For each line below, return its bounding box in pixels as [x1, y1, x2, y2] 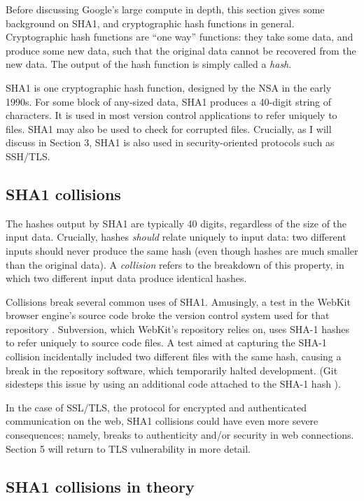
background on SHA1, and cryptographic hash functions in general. [6, 15, 295, 30]
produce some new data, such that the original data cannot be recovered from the [6, 43, 356, 57]
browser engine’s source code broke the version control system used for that [6, 308, 330, 323]
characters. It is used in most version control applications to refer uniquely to [6, 108, 337, 122]
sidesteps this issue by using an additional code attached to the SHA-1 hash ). [6, 376, 341, 391]
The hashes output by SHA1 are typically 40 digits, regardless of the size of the [6, 216, 347, 230]
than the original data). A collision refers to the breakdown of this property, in [6, 257, 344, 271]
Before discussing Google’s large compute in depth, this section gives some [6, 2, 325, 16]
